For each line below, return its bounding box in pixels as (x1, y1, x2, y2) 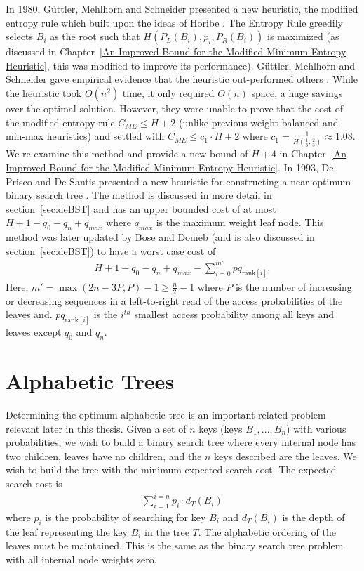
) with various (286, 421, 346, 435)
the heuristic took (6, 85, 82, 100)
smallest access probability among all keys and (134, 307, 335, 322)
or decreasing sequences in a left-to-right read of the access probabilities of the (6, 293, 343, 308)
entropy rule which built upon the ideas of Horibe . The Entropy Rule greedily (6, 15, 343, 29)
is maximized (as (267, 29, 339, 44)
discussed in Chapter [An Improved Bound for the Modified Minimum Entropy (6, 44, 346, 59)
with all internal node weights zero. (6, 551, 157, 566)
